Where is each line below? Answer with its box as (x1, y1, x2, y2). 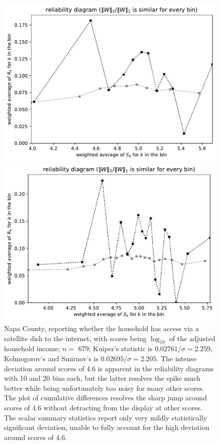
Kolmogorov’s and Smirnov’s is (4, 353, 98, 363)
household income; (4, 343, 60, 354)
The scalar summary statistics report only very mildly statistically (4, 412, 207, 422)
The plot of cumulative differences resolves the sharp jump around (4, 392, 207, 403)
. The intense (156, 353, 196, 363)
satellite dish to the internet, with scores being (4, 333, 147, 343)
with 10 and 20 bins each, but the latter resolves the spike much (4, 373, 200, 383)
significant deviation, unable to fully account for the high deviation (4, 422, 209, 432)
